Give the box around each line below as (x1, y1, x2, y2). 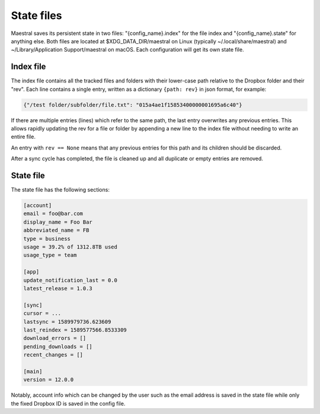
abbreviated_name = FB (23, 227, 89, 234)
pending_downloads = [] (23, 343, 93, 350)
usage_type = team (23, 252, 77, 259)
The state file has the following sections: (11, 186, 110, 193)
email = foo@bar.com (23, 211, 83, 217)
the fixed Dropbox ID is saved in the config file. (11, 400, 126, 407)
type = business (23, 235, 71, 242)
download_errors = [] (23, 335, 87, 342)
